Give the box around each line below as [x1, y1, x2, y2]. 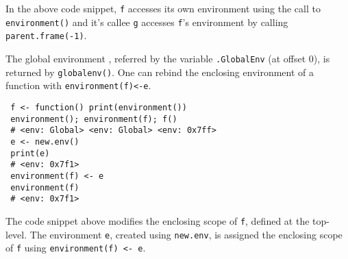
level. [5, 227, 27, 241]
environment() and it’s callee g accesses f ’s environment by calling [5, 14, 288, 29]
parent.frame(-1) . [5, 28, 87, 42]
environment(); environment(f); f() [10, 114, 177, 124]
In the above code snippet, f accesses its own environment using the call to [5, 1, 321, 15]
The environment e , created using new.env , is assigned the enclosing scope [29, 227, 343, 241]
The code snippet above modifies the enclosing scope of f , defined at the [5, 213, 310, 227]
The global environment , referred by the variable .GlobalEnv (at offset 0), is [5, 51, 330, 65]
